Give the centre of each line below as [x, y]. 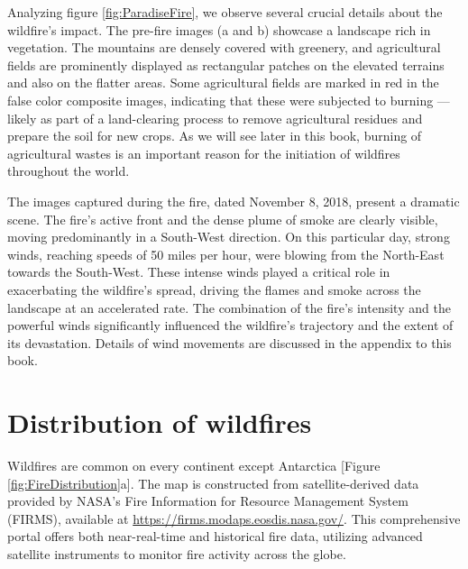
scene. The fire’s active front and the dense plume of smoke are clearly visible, [223, 219]
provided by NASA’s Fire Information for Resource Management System [208, 501]
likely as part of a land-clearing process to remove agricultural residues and [215, 118]
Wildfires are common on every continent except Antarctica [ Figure [194, 465]
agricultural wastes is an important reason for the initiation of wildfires [204, 153]
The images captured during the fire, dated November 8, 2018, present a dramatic [234, 201]
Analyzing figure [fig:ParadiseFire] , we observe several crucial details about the [225, 12]
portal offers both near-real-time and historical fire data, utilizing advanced [215, 536]
